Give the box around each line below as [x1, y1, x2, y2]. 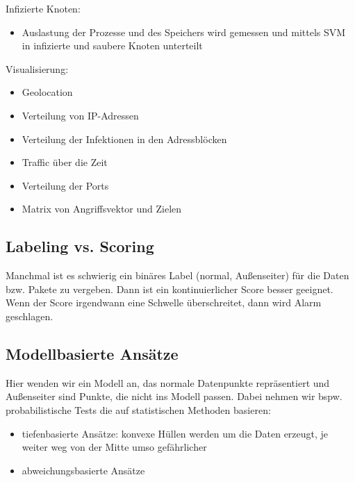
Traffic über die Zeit [22, 155, 108, 169]
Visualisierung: [6, 61, 69, 76]
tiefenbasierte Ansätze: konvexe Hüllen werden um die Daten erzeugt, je [22, 426, 329, 440]
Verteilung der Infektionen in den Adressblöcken [22, 131, 227, 146]
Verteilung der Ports [22, 178, 109, 192]
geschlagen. [6, 308, 53, 323]
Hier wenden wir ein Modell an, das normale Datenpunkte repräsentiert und [6, 375, 330, 390]
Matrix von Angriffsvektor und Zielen [22, 201, 182, 216]
